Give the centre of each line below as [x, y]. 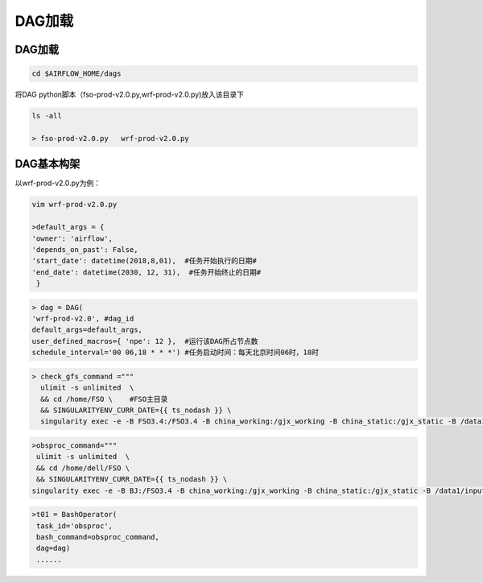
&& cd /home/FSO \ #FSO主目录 [104, 399]
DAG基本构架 [47, 164]
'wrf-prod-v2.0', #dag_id [83, 319]
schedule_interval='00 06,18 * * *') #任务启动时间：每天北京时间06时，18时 [175, 353]
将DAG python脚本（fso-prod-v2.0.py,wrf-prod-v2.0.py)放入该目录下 [130, 95]
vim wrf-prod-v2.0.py [74, 205]
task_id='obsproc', [74, 526]
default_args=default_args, [87, 330]
